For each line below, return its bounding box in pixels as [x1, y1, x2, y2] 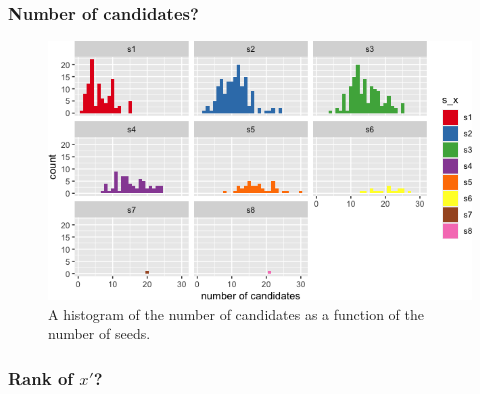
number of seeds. [48, 323, 151, 344]
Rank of [8, 365, 74, 390]
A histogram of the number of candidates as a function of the [48, 303, 424, 324]
